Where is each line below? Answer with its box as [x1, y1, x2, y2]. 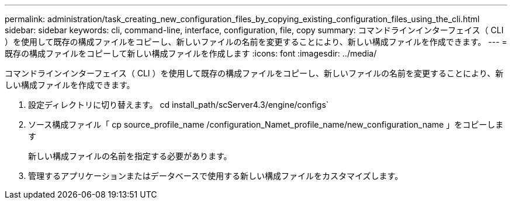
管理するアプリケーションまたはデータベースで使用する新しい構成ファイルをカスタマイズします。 [28, 171, 403, 181]
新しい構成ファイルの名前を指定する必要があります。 [28, 151, 232, 161]
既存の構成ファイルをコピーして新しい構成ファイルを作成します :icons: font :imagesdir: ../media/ [5, 48, 377, 58]
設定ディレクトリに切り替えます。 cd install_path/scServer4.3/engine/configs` [28, 100, 329, 110]
